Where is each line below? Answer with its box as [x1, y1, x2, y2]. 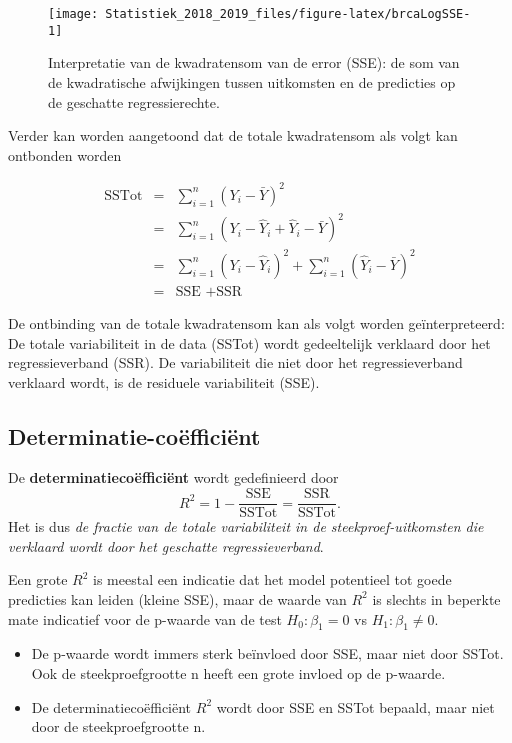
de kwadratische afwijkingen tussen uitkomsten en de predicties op [48, 71, 456, 92]
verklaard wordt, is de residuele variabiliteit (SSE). [8, 371, 320, 392]
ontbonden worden [8, 144, 122, 165]
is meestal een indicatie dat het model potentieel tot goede [93, 569, 452, 590]
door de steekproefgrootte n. [31, 716, 206, 737]
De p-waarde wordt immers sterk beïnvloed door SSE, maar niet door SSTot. [31, 643, 504, 664]
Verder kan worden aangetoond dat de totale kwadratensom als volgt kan [8, 125, 458, 146]
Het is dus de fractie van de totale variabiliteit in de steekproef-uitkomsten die [8, 516, 484, 537]
